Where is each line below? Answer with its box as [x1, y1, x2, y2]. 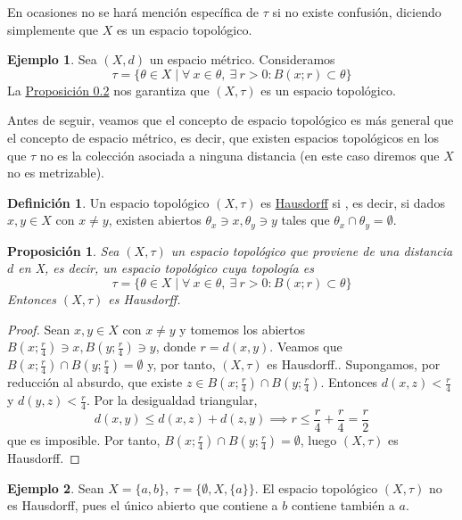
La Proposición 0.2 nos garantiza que [7, 80, 210, 99]
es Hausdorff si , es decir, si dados [260, 193, 445, 211]
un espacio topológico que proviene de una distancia [170, 241, 453, 260]
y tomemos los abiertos [179, 319, 305, 338]
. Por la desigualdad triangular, [87, 391, 258, 409]
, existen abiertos [108, 210, 202, 229]
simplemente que [7, 20, 98, 38]
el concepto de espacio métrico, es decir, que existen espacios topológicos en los [7, 128, 439, 146]
